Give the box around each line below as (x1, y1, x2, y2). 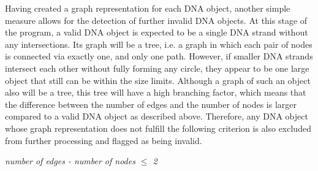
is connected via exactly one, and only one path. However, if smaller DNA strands (5, 50, 313, 63)
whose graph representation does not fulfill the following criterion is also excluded (5, 121, 311, 134)
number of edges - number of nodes (5, 154, 135, 167)
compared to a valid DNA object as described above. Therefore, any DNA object (5, 110, 308, 123)
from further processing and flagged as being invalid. (5, 134, 202, 146)
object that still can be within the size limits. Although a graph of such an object (5, 74, 311, 86)
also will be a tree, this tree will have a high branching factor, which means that (5, 86, 306, 99)
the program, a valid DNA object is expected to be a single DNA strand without (5, 26, 308, 39)
